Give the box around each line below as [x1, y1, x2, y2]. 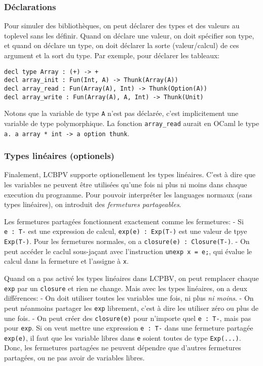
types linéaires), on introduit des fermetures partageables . [4, 199, 181, 210]
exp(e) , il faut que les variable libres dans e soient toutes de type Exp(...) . [4, 332, 241, 343]
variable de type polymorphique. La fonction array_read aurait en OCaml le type [4, 117, 259, 128]
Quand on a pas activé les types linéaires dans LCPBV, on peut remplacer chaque [4, 273, 259, 283]
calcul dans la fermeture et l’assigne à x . [4, 256, 129, 266]
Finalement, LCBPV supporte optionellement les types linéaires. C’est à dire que [4, 169, 255, 180]
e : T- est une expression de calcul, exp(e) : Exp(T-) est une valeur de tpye [4, 226, 247, 236]
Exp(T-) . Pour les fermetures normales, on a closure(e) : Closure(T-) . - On [4, 236, 250, 247]
